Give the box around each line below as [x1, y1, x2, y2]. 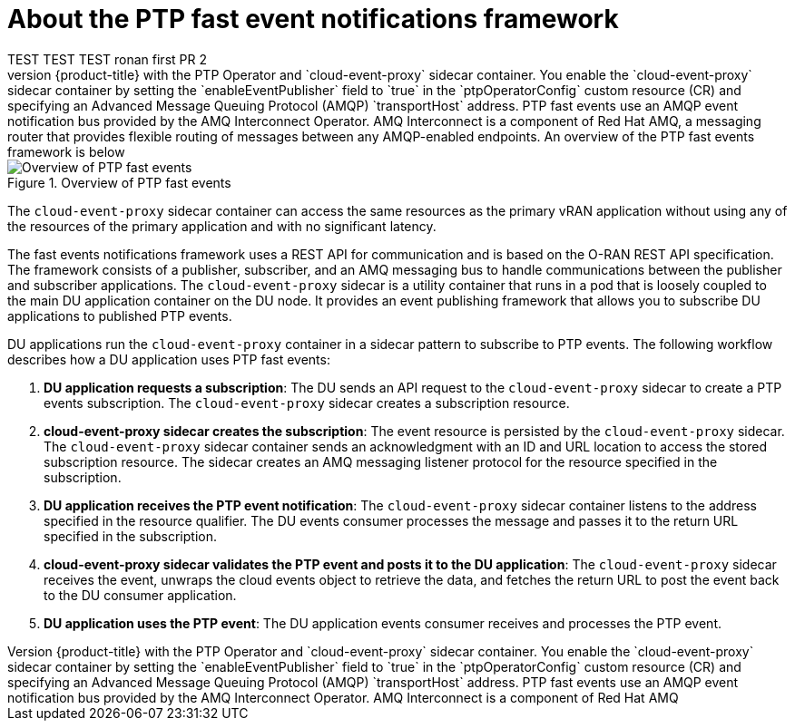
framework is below [7, 143, 125, 160]
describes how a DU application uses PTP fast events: [7, 351, 330, 367]
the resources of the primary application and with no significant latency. [7, 218, 437, 234]
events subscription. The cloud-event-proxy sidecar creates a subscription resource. [44, 394, 570, 411]
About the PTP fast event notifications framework [7, 4, 619, 34]
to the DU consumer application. [44, 587, 237, 603]
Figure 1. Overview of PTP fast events [7, 174, 231, 190]
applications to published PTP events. [7, 307, 232, 324]
